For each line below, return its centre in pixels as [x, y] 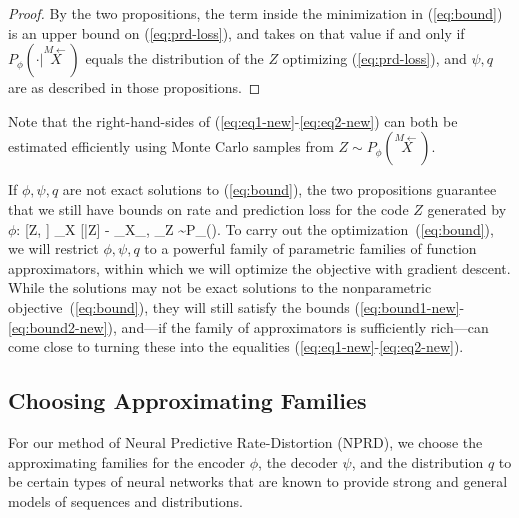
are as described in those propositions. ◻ [134, 87]
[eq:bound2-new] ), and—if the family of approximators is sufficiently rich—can [248, 326]
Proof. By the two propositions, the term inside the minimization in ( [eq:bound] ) [255, 13]
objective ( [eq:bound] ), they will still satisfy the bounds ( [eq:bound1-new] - [236, 306]
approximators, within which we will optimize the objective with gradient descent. [259, 267]
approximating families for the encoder [127, 461]
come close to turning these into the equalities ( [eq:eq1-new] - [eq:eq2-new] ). [236, 346]
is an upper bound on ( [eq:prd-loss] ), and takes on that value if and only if [236, 32]
